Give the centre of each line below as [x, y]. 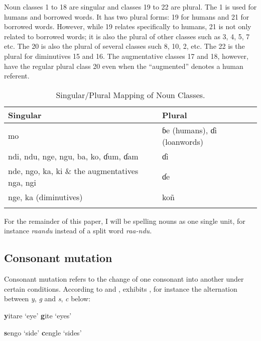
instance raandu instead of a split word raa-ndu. [78, 231]
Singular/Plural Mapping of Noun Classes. [130, 95]
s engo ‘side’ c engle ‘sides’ [43, 332]
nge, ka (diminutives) [45, 197]
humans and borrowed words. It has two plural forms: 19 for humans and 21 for [127, 16]
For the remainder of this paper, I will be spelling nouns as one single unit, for [125, 221]
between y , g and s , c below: [47, 299]
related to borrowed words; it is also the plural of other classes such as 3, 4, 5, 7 [127, 36]
